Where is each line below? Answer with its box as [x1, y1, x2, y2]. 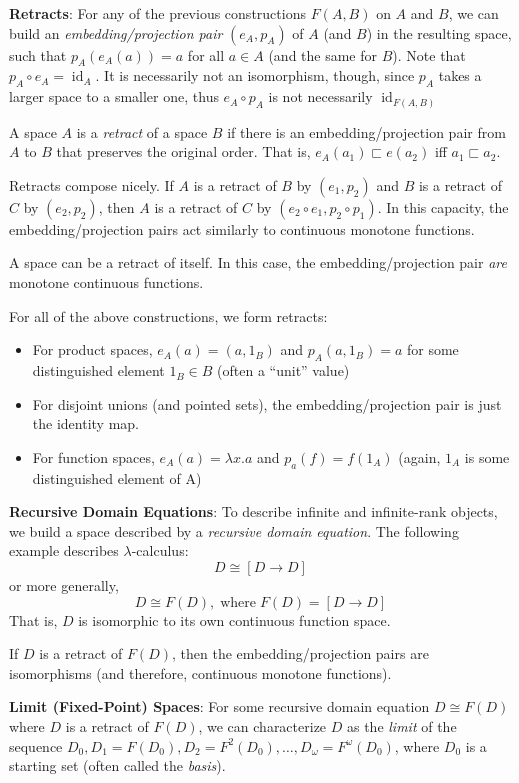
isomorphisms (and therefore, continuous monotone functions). [9, 662, 392, 683]
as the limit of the [346, 715, 457, 736]
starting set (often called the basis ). [9, 755, 226, 776]
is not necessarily [268, 86, 373, 107]
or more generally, [9, 575, 119, 596]
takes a [438, 65, 482, 86]
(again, [398, 446, 441, 467]
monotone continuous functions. [9, 272, 204, 293]
